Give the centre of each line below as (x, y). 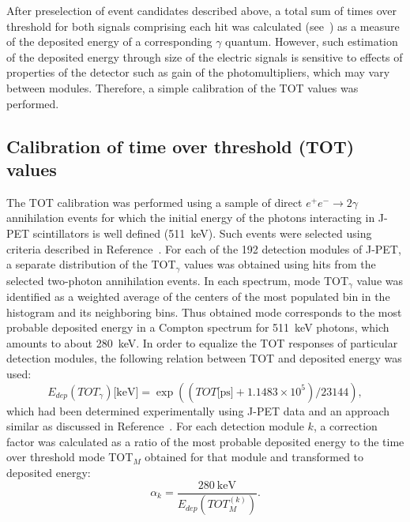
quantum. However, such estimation (312, 41)
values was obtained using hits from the (280, 264)
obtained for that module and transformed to (254, 457)
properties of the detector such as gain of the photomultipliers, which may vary (198, 72)
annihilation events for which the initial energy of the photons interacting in (191, 218)
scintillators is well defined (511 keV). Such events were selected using (202, 233)
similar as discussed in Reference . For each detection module (155, 426)
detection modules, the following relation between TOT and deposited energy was (204, 358)
